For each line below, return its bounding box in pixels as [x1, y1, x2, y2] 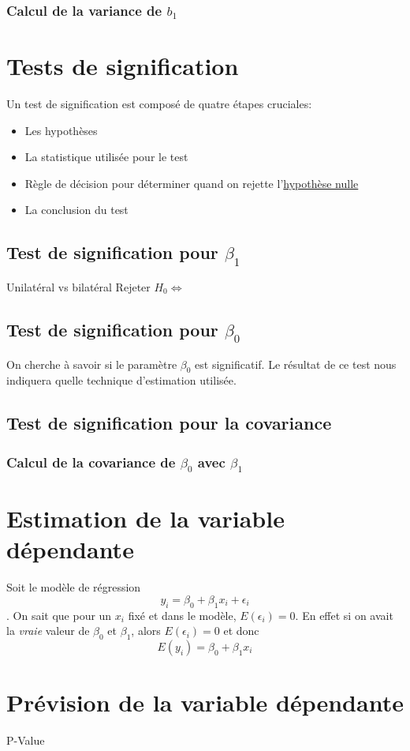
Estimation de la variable [6, 502, 285, 535]
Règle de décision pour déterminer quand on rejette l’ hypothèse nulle [24, 175, 359, 191]
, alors [131, 622, 161, 639]
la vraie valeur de [6, 622, 90, 639]
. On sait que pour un [6, 606, 112, 623]
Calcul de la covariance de [6, 452, 176, 471]
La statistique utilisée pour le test [24, 148, 188, 165]
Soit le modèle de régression [6, 579, 141, 595]
